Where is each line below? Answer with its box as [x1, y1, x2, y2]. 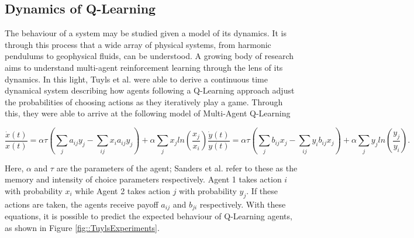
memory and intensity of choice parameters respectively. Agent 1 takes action [5, 173, 282, 185]
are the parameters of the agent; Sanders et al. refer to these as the [56, 161, 298, 174]
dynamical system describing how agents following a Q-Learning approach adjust [5, 84, 295, 96]
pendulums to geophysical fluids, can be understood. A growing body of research [5, 50, 294, 62]
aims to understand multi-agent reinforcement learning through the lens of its [5, 61, 283, 73]
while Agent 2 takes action [75, 184, 170, 196]
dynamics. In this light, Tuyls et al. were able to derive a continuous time [5, 73, 268, 85]
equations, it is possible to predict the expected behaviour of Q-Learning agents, [5, 210, 292, 222]
